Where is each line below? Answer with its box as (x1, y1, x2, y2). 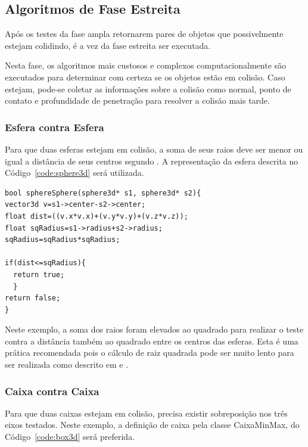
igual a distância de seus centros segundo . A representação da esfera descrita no (5, 154, 298, 167)
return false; (5, 294, 61, 303)
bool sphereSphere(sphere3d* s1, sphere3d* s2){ (5, 188, 201, 197)
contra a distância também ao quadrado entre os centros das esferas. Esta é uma (5, 334, 298, 347)
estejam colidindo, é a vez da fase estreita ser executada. (5, 39, 211, 51)
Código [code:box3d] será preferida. (5, 430, 135, 443)
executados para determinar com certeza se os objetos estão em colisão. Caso (5, 70, 285, 83)
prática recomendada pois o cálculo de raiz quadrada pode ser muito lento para (5, 346, 294, 359)
